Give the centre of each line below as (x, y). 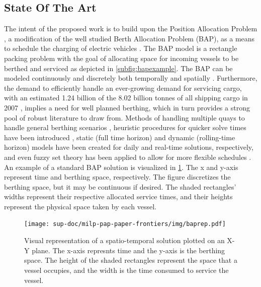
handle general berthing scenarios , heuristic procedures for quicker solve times (125, 127)
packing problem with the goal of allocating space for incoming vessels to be (121, 58)
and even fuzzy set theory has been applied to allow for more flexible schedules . (128, 157)
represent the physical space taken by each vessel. (80, 206)
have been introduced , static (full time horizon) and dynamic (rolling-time (120, 137)
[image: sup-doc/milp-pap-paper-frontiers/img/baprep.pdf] (125, 224)
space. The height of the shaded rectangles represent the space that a (131, 260)
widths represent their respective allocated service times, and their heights (118, 196)
